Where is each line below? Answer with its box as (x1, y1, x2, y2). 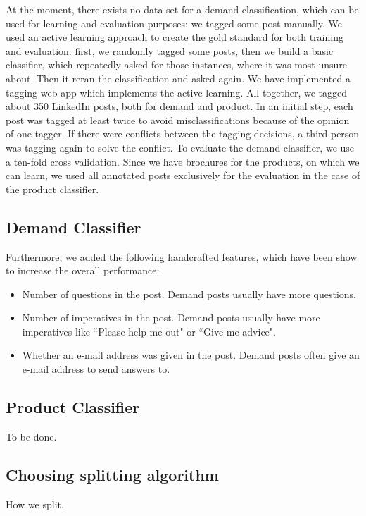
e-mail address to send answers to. (22, 362, 170, 376)
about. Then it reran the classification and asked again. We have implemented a (6, 70, 351, 85)
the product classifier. (6, 181, 99, 196)
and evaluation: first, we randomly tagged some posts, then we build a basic (6, 43, 334, 58)
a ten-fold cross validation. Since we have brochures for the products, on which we (6, 154, 360, 168)
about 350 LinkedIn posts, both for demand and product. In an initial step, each (6, 99, 353, 113)
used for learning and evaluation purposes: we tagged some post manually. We (6, 16, 343, 30)
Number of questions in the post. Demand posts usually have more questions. (22, 286, 356, 301)
